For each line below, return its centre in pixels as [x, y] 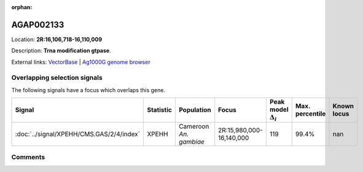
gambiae [192, 141]
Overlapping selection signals [57, 78]
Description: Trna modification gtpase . [61, 51]
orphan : [22, 7]
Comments [28, 157]
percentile [310, 114]
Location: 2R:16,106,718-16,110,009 [57, 39]
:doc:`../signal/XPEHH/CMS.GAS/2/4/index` [78, 134]
